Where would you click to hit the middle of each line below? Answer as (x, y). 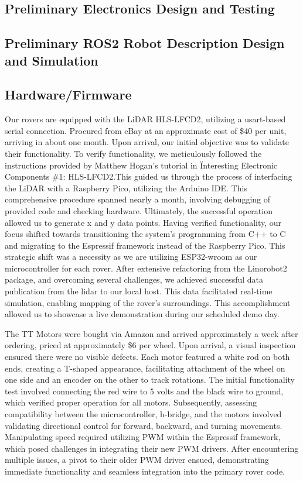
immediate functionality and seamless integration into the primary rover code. (145, 471)
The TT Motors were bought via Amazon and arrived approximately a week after (151, 333)
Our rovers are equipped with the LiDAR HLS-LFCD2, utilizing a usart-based (145, 119)
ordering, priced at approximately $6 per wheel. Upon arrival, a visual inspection (150, 345)
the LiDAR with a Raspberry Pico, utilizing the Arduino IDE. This (126, 188)
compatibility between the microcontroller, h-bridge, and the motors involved (143, 414)
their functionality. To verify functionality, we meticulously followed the (133, 153)
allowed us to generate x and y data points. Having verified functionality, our (143, 222)
